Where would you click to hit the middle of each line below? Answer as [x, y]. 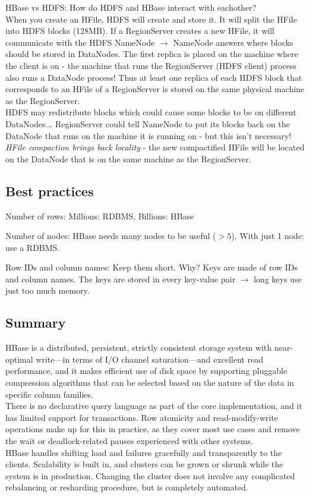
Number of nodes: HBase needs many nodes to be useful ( [111, 236]
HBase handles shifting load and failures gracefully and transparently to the [144, 452]
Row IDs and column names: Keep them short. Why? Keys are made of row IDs [152, 267]
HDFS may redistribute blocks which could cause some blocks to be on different [151, 112]
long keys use [278, 279]
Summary [36, 323]
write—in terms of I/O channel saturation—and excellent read [149, 359]
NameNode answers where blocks [233, 42]
